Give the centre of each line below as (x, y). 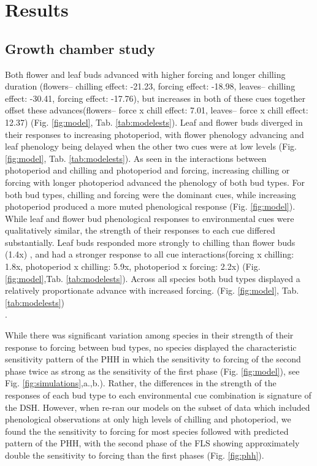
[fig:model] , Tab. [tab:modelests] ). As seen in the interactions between (136, 158)
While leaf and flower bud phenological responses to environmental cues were (150, 218)
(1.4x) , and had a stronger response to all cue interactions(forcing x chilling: (150, 254)
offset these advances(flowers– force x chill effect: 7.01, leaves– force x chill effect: (157, 110)
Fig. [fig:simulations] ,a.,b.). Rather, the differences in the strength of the (141, 383)
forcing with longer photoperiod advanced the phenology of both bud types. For (155, 182)
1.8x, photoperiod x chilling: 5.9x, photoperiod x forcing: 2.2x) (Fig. (133, 266)
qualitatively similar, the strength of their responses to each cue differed (140, 230)
